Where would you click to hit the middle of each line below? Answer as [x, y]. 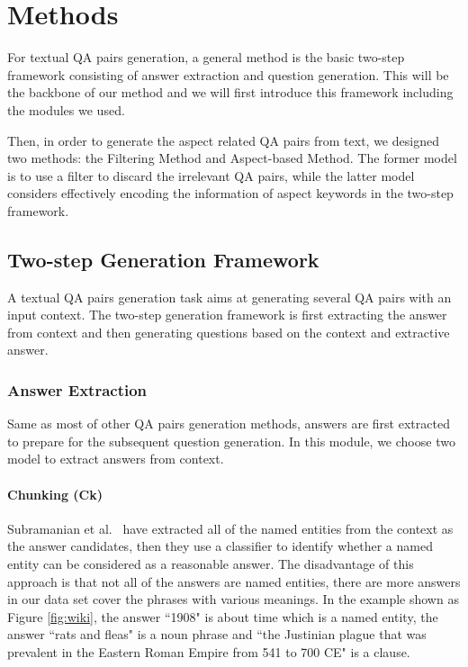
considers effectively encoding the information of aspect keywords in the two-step [230, 193]
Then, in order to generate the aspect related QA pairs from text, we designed [223, 140]
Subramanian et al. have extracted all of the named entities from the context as [230, 528]
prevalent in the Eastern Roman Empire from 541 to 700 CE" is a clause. [209, 652]
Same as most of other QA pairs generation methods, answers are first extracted [229, 424]
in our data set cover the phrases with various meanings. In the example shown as [233, 599]
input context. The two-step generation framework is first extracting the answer [227, 315]
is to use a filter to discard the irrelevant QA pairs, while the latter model [211, 175]
